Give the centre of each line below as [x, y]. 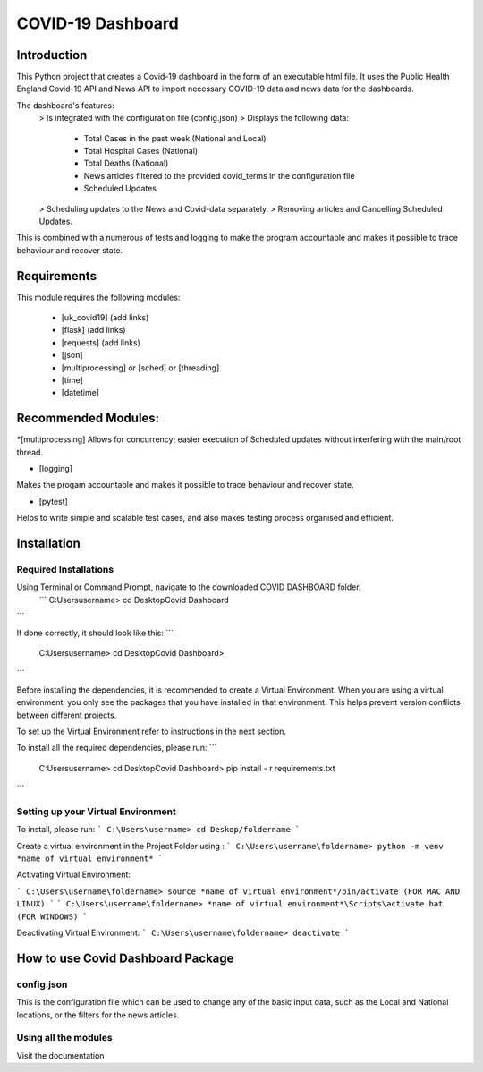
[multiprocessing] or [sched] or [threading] [140, 368]
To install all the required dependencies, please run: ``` [117, 748]
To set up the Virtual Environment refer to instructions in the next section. [151, 731]
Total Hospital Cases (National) [141, 151]
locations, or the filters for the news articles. [98, 1015]
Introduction [52, 55]
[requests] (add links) [101, 342]
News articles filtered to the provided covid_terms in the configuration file [219, 175]
